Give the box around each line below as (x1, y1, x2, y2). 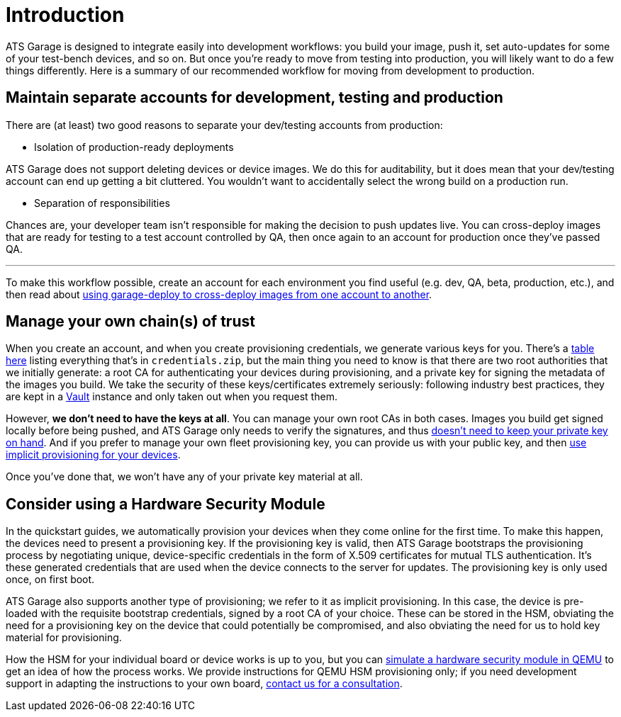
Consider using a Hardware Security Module (6, 495, 325, 513)
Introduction (6, 3, 125, 27)
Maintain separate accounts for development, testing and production (6, 89, 503, 107)
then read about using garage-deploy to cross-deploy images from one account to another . (6, 288, 432, 300)
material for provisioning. (6, 631, 122, 644)
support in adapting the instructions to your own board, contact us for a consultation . (6, 677, 403, 690)
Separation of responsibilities (34, 196, 170, 209)
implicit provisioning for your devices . (6, 448, 181, 461)
